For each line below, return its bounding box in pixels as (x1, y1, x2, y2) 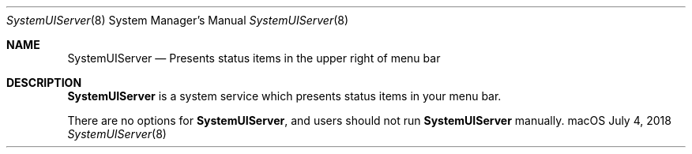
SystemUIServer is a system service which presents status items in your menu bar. (67, 89, 502, 103)
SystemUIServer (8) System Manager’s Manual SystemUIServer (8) (6, 13, 349, 27)
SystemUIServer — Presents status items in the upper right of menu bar (67, 51, 441, 65)
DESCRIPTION (6, 76, 82, 89)
